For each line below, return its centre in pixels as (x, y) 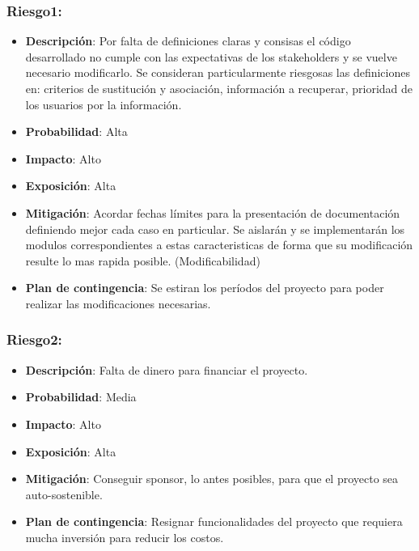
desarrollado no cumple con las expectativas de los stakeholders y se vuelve (211, 56)
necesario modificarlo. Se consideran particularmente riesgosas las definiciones (218, 72)
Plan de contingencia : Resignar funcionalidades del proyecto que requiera (214, 521)
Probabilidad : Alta (76, 131)
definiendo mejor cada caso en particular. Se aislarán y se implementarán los (215, 229)
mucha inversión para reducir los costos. (125, 537)
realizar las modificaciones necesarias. (118, 303)
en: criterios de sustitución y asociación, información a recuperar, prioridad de (219, 88)
